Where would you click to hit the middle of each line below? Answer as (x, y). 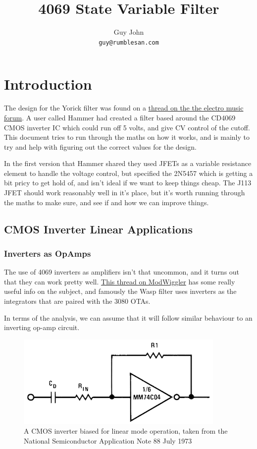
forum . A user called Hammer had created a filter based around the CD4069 (120, 117)
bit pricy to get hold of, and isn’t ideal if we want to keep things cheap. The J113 (128, 183)
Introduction (48, 84)
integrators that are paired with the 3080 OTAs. (77, 301)
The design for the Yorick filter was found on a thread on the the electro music (124, 108)
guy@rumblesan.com (129, 42)
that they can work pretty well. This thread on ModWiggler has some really (120, 281)
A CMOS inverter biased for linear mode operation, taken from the (126, 431)
